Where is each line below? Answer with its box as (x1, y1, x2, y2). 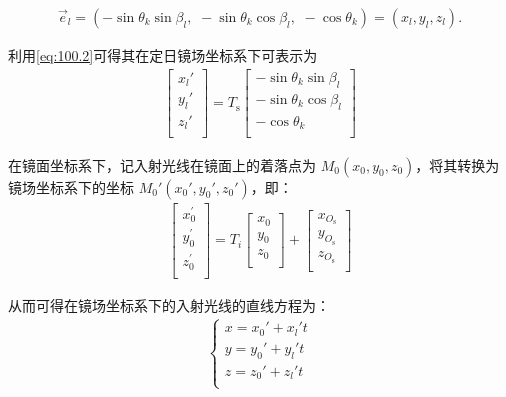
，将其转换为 (415, 154, 500, 175)
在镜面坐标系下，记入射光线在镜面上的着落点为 (8, 154, 316, 175)
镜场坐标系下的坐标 (8, 176, 134, 197)
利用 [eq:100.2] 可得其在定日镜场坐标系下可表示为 (8, 45, 318, 66)
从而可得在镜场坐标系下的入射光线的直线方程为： (8, 294, 330, 315)
